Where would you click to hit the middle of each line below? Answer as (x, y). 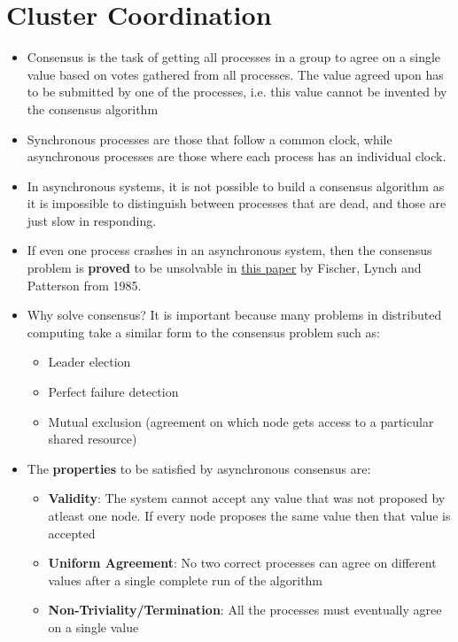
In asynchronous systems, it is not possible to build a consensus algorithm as (236, 186)
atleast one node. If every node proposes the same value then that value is (249, 515)
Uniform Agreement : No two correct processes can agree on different (242, 563)
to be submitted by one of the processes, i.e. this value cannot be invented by (237, 92)
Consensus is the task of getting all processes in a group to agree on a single (234, 57)
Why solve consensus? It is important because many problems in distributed (234, 315)
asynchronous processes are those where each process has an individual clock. (237, 156)
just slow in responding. (92, 220)
